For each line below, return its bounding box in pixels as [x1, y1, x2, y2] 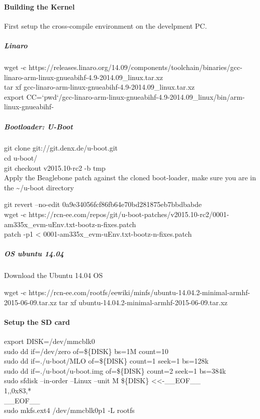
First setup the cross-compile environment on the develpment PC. [4, 20, 207, 31]
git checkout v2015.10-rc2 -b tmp [4, 162, 106, 173]
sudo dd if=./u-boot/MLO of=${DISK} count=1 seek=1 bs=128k [4, 356, 209, 366]
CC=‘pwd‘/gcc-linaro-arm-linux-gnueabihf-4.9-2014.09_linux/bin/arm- [26, 91, 245, 102]
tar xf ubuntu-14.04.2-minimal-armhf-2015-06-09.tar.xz [59, 297, 228, 307]
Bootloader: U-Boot [4, 121, 73, 131]
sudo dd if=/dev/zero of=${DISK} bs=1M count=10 [4, 345, 168, 356]
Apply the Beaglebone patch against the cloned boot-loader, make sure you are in [4, 172, 256, 183]
